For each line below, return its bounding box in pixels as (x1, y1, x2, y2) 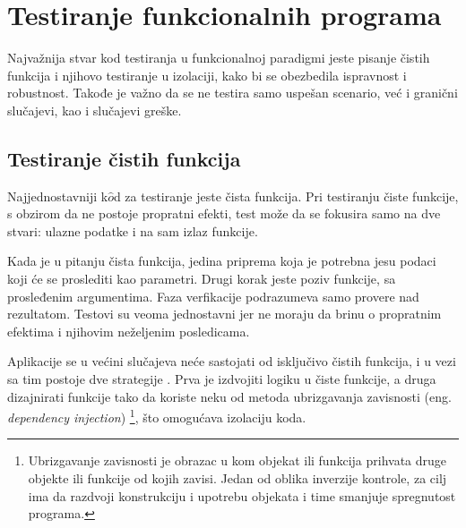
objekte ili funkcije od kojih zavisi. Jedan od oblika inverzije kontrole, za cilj (28, 469, 447, 488)
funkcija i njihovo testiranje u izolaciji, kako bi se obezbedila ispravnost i (7, 65, 407, 84)
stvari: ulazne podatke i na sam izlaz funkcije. (7, 221, 258, 240)
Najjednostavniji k (7, 186, 108, 205)
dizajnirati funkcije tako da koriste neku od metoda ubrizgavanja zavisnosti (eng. (7, 387, 452, 405)
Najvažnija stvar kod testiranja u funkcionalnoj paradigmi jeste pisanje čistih (7, 48, 430, 67)
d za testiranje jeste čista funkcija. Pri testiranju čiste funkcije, (113, 186, 459, 205)
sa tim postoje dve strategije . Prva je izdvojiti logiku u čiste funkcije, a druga (7, 370, 436, 388)
